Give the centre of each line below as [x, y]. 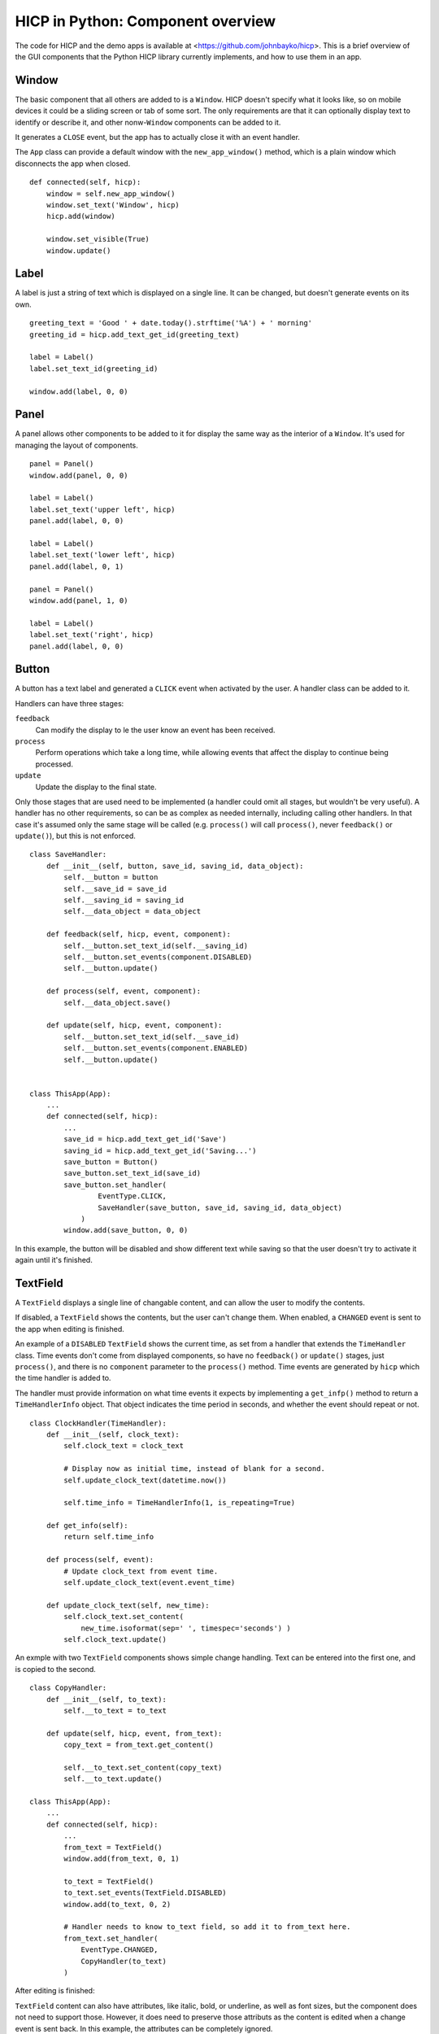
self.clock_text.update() [115, 1639]
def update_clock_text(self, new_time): [128, 1605]
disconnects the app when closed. [73, 164]
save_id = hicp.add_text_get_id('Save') [145, 1139]
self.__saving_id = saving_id [124, 900]
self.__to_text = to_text [115, 1710]
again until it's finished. [54, 1260]
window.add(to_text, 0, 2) [117, 1904]
